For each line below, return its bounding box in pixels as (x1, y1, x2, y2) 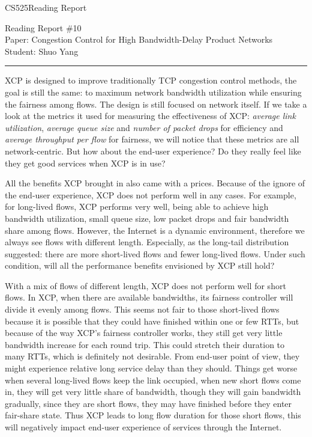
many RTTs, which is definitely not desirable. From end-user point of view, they (5, 350, 300, 362)
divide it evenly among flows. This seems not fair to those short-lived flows (5, 303, 280, 316)
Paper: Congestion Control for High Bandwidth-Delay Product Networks (5, 33, 273, 46)
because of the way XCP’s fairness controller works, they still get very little (5, 326, 283, 339)
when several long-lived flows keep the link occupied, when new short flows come (5, 373, 301, 386)
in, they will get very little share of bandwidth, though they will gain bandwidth (5, 385, 301, 398)
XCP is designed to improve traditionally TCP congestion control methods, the (5, 74, 297, 87)
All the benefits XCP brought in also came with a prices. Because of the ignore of (5, 177, 305, 189)
